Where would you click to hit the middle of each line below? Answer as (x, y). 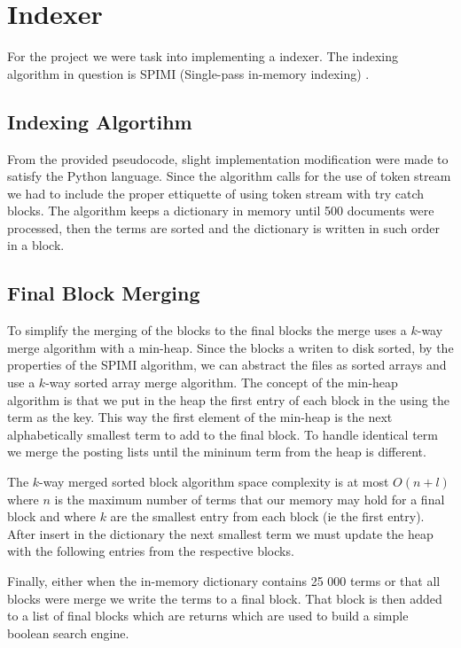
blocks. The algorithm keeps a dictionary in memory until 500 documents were (221, 211)
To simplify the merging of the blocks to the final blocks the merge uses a (207, 330)
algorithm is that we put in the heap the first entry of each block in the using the (228, 399)
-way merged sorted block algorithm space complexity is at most (214, 482)
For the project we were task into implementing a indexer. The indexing (203, 56)
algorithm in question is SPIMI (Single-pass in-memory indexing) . (188, 73)
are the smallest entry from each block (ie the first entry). (267, 516)
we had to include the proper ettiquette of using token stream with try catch (216, 193)
